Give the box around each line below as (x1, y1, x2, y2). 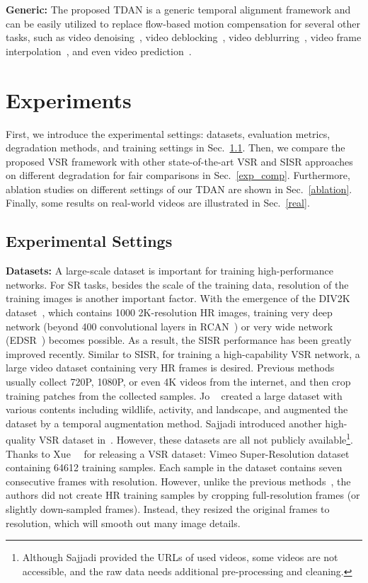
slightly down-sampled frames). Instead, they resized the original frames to (6, 502, 330, 516)
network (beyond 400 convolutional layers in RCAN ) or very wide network (6, 318, 333, 333)
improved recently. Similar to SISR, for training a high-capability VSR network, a (6, 346, 360, 361)
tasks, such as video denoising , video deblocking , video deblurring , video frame (6, 30, 362, 45)
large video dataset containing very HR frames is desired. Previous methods (6, 360, 335, 375)
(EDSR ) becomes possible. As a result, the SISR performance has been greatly (6, 333, 352, 347)
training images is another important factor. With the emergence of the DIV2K (6, 291, 350, 306)
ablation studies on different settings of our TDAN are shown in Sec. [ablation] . (6, 181, 352, 196)
